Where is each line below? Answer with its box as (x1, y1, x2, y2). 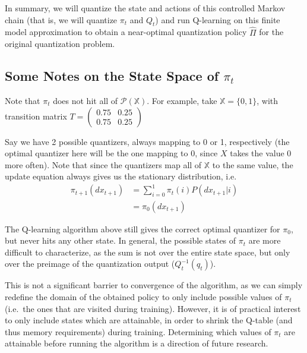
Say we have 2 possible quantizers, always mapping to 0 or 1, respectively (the (5, 135, 290, 147)
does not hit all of (53, 94, 118, 106)
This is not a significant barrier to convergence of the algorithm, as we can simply (5, 279, 303, 291)
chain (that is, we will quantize (5, 13, 118, 26)
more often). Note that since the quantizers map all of (5, 158, 202, 171)
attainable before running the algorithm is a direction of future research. (5, 337, 268, 349)
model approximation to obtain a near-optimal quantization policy (5, 26, 247, 38)
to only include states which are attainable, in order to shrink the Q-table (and (5, 314, 293, 326)
